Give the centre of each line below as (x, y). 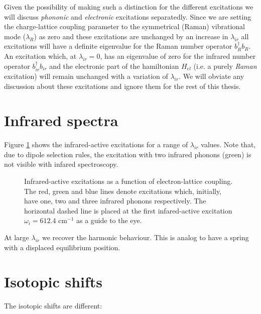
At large (17, 237)
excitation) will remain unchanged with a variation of (86, 76)
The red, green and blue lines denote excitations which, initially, (123, 191)
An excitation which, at (40, 56)
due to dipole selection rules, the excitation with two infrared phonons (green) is (128, 154)
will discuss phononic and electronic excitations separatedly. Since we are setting (128, 16)
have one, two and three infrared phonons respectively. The (115, 201)
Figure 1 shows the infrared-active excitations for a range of (96, 144)
